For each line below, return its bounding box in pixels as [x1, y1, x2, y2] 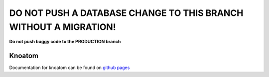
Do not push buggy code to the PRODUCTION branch [9, 39, 121, 45]
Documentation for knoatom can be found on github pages [9, 65, 130, 71]
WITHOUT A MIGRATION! [9, 21, 117, 32]
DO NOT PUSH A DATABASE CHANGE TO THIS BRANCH [9, 7, 244, 18]
